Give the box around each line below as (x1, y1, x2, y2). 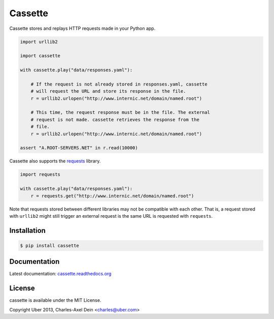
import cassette (20, 53, 61, 59)
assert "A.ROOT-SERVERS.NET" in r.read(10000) (20, 145, 138, 151)
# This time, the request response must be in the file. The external (30, 109, 211, 115)
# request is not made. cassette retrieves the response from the (30, 116, 200, 123)
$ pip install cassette (20, 243, 80, 248)
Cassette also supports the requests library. (9, 158, 101, 164)
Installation (9, 226, 46, 235)
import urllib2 (20, 38, 58, 45)
